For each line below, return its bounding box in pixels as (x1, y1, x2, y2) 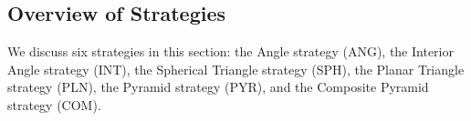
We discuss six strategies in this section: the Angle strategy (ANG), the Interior (7, 42, 454, 61)
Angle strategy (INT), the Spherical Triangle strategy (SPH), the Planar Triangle (7, 59, 465, 78)
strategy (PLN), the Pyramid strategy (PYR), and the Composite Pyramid (7, 77, 429, 96)
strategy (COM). (7, 95, 101, 114)
